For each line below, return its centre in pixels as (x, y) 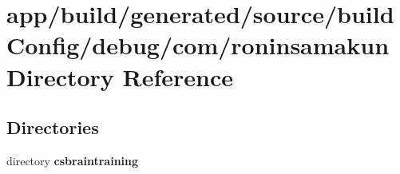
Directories (53, 127)
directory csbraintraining (73, 160)
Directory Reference (120, 76)
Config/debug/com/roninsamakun (198, 45)
